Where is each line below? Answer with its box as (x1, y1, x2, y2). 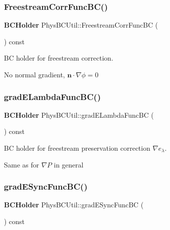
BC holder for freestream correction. (4, 53, 113, 63)
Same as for (4, 159, 39, 169)
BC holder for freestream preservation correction (4, 143, 150, 153)
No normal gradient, (4, 69, 65, 79)
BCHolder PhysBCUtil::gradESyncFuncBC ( (4, 199, 144, 210)
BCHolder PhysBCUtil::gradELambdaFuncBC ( (4, 109, 154, 120)
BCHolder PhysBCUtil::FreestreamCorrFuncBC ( (4, 20, 158, 30)
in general (54, 159, 84, 169)
